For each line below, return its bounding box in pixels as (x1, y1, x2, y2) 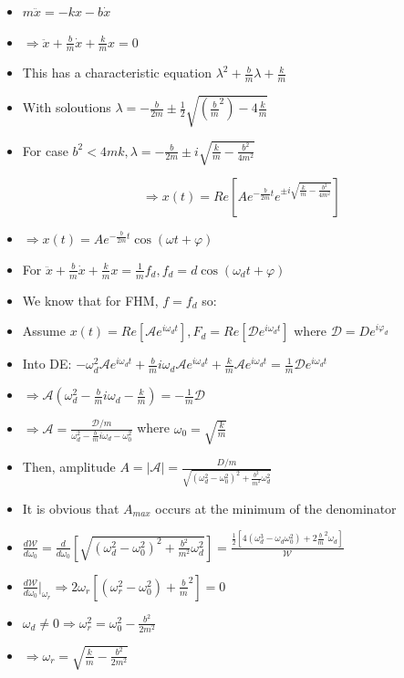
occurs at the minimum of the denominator (155, 498, 397, 517)
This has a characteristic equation (22, 63, 212, 82)
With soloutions (22, 98, 111, 117)
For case (22, 141, 68, 160)
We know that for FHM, (22, 290, 159, 309)
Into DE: (22, 354, 72, 373)
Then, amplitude (22, 457, 116, 476)
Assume (22, 321, 66, 340)
